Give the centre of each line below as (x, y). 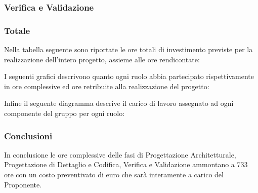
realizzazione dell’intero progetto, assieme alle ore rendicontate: (102, 59)
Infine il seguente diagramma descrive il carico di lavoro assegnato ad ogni (119, 103)
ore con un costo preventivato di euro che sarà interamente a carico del (114, 175)
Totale (17, 30)
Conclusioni (28, 136)
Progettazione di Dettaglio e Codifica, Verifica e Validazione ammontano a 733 (126, 164)
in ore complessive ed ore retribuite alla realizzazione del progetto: (107, 86)
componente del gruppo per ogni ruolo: (64, 113)
